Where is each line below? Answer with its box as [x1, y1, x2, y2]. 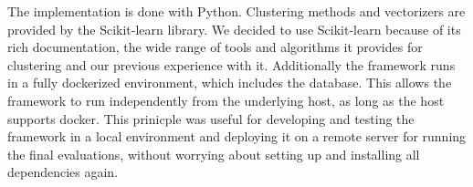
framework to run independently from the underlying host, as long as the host [7, 90, 445, 109]
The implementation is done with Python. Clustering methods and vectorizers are [7, 2, 466, 20]
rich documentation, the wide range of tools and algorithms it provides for [7, 37, 423, 57]
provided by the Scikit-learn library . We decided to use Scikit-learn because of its [7, 19, 461, 38]
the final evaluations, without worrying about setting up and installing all [7, 144, 420, 163]
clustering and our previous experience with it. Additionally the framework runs [7, 55, 456, 74]
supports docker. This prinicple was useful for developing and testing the [7, 109, 415, 128]
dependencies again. [7, 162, 119, 182]
